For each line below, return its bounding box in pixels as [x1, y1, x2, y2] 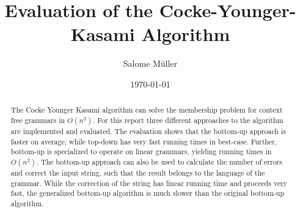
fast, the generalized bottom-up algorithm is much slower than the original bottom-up [10, 188, 285, 198]
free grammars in [10, 114, 65, 125]
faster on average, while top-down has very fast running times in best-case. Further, [10, 136, 277, 146]
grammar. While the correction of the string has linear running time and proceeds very [10, 177, 288, 188]
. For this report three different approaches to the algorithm [92, 114, 284, 125]
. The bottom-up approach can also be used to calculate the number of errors [36, 156, 282, 166]
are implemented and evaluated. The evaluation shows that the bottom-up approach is [10, 125, 286, 136]
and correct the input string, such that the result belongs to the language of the [10, 167, 265, 177]
